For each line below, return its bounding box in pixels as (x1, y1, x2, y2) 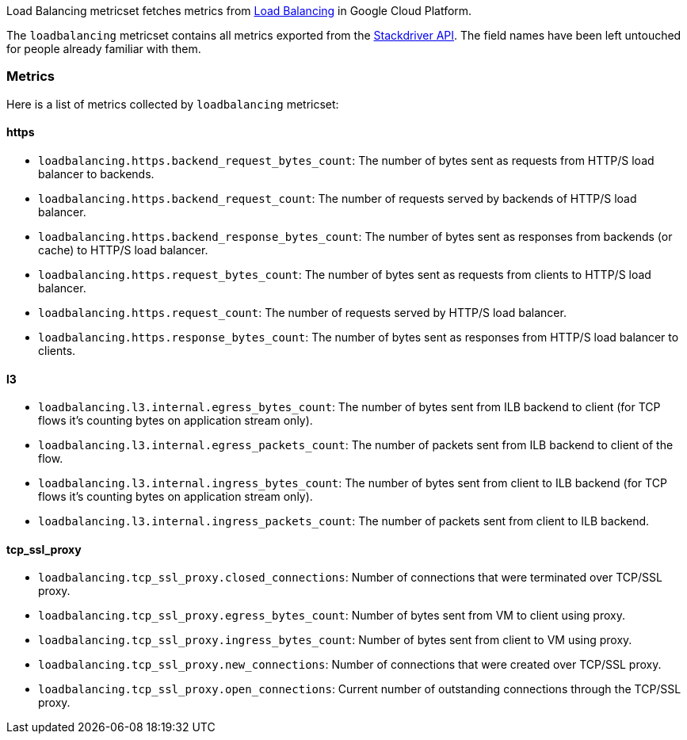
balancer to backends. (38, 166, 155, 181)
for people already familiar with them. (6, 42, 201, 55)
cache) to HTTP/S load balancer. (38, 242, 208, 257)
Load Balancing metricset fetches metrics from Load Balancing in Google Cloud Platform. (6, 4, 472, 17)
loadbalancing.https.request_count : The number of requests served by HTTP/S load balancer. (38, 305, 567, 319)
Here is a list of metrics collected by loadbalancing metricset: (6, 97, 339, 111)
